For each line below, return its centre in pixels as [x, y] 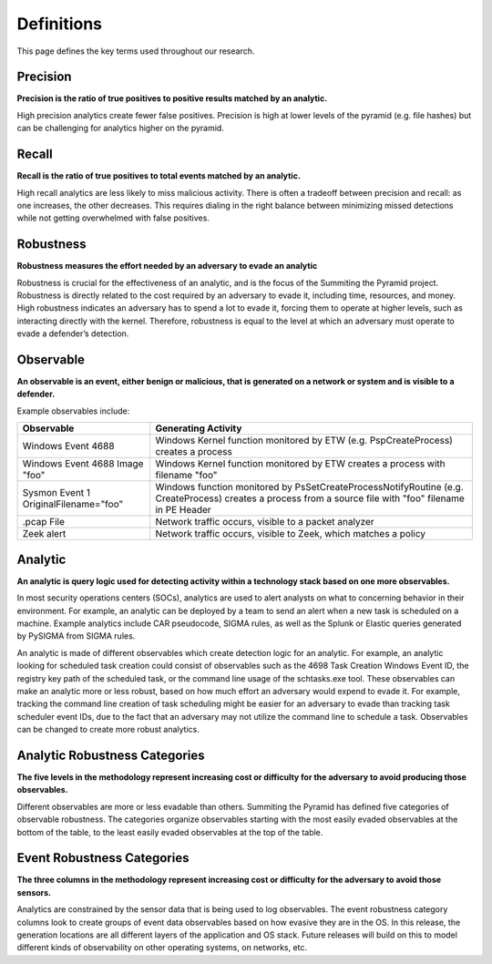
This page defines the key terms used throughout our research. [136, 51]
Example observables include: [73, 411]
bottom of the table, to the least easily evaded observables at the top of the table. [170, 832]
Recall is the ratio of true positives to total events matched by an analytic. [159, 176]
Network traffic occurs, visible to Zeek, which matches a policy [291, 534]
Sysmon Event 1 [56, 493]
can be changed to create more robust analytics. [108, 730]
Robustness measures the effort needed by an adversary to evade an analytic [167, 266]
